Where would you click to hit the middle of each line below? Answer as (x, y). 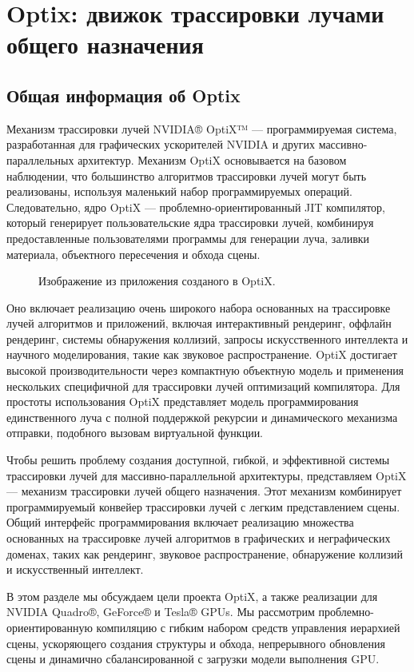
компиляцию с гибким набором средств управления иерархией (248, 627)
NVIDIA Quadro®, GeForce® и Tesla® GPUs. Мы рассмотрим (161, 612)
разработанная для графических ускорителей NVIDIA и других (161, 144)
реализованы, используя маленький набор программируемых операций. (179, 191)
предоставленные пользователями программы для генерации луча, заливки (188, 238)
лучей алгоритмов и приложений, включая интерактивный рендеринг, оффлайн (199, 323)
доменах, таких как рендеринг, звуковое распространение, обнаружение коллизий (205, 553)
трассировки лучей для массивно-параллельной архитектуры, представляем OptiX (207, 475)
